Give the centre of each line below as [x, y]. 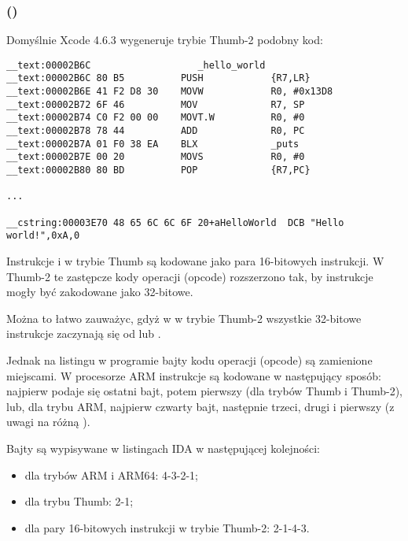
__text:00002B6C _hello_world [136, 65]
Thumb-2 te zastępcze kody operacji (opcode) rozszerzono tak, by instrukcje [190, 276]
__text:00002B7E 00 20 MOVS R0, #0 [156, 157]
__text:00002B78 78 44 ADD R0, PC [156, 131]
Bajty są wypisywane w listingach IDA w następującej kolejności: [163, 448]
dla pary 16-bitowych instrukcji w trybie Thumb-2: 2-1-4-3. [167, 527]
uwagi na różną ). [48, 422]
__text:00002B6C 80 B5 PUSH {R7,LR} [158, 78]
